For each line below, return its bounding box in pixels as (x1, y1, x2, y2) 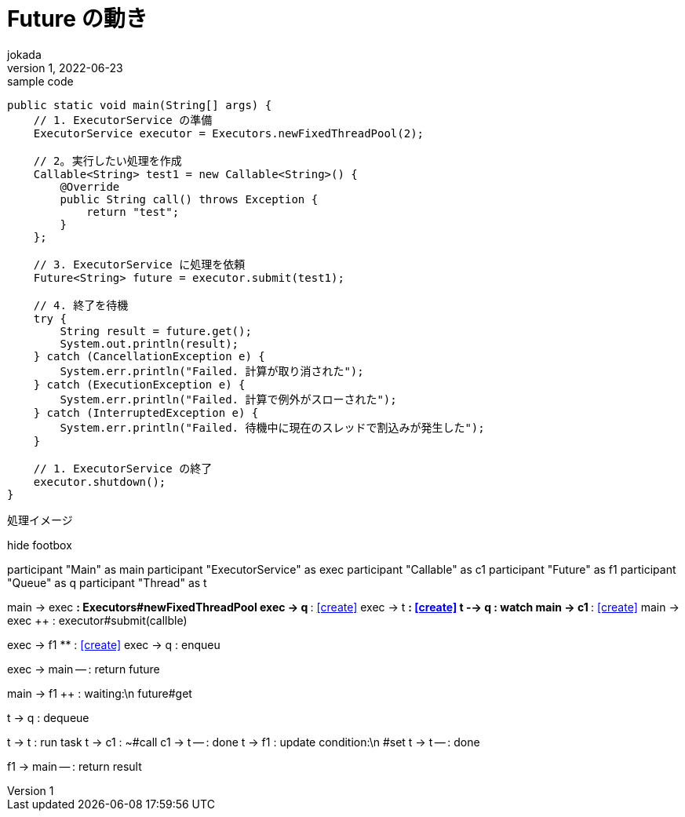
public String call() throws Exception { (60, 192, 319, 206)
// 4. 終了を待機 (33, 298, 129, 312)
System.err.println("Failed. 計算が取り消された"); (60, 364, 364, 377)
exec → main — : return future (7, 662, 160, 676)
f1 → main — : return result (7, 759, 142, 773)
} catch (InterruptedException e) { (33, 406, 259, 419)
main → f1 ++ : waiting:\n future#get (7, 686, 192, 700)
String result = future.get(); (60, 324, 252, 337)
